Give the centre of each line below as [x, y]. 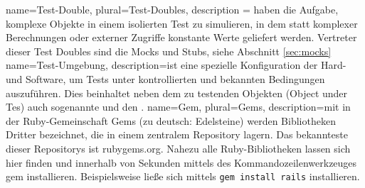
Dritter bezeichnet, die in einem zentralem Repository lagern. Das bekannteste [177, 134]
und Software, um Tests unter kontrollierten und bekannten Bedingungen [165, 78]
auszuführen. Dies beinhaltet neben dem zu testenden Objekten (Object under [177, 93]
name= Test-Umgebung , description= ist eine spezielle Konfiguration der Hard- [176, 65]
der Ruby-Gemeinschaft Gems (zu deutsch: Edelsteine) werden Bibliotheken [171, 120]
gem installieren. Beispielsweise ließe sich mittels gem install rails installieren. [183, 176]
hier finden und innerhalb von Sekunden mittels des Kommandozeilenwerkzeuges [181, 162]
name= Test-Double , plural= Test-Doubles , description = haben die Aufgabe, [172, 9]
